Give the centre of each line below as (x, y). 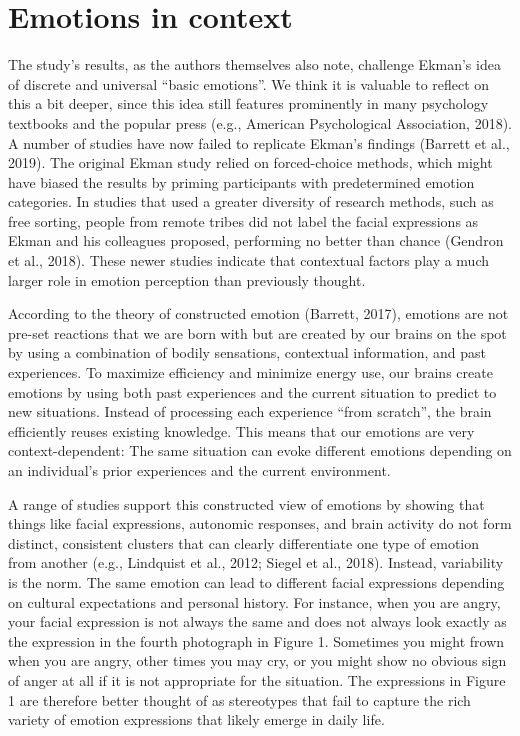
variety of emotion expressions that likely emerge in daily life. (196, 719)
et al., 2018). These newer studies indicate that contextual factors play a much (249, 260)
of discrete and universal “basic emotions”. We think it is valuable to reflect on (249, 83)
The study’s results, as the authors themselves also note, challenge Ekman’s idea (254, 64)
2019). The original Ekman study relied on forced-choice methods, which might (250, 162)
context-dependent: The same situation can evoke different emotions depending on (260, 450)
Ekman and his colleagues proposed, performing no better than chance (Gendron (256, 240)
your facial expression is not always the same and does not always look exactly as (257, 621)
